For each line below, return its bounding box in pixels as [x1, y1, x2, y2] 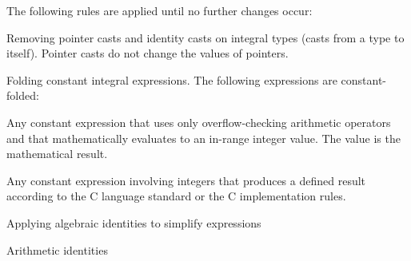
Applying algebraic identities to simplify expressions [6, 214, 261, 231]
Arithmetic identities [6, 241, 108, 258]
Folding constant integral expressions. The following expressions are [6, 71, 337, 88]
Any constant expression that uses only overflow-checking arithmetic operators [6, 113, 391, 130]
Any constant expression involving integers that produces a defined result [6, 172, 366, 188]
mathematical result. [6, 145, 108, 162]
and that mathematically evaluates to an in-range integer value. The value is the [6, 129, 401, 146]
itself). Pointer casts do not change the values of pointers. [6, 45, 289, 61]
